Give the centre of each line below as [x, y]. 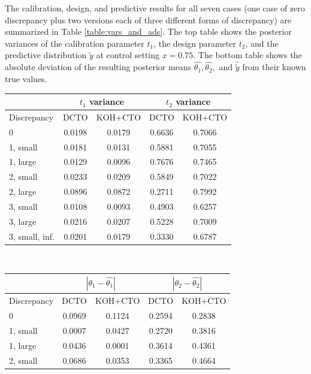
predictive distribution [46, 55]
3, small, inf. [32, 236]
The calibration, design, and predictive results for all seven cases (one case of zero [155, 8]
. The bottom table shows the [247, 55]
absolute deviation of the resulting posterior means [98, 67]
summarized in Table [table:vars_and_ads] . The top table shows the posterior [148, 31]
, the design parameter [195, 43]
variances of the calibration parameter [75, 43]
